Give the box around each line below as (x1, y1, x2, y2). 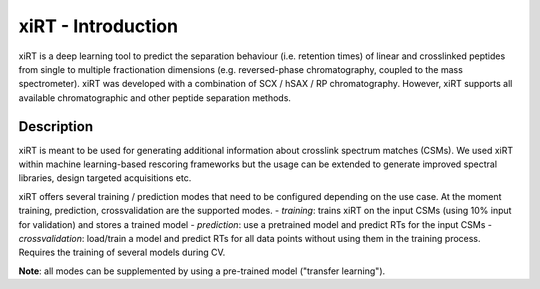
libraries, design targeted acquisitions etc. (18, 172, 192, 184)
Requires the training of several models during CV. (18, 246, 226, 259)
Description (18, 118, 94, 135)
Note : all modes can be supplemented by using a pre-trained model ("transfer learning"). (18, 265, 386, 277)
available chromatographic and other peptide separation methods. (18, 91, 292, 104)
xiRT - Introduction (18, 15, 179, 37)
